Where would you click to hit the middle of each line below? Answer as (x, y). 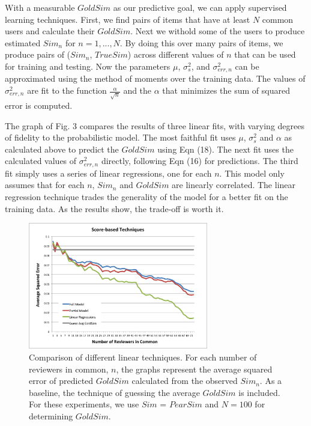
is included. (259, 392)
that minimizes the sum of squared (226, 90)
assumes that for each (45, 185)
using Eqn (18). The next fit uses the (225, 149)
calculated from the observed (185, 381)
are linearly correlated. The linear (234, 185)
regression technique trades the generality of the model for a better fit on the (146, 196)
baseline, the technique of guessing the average (114, 392)
